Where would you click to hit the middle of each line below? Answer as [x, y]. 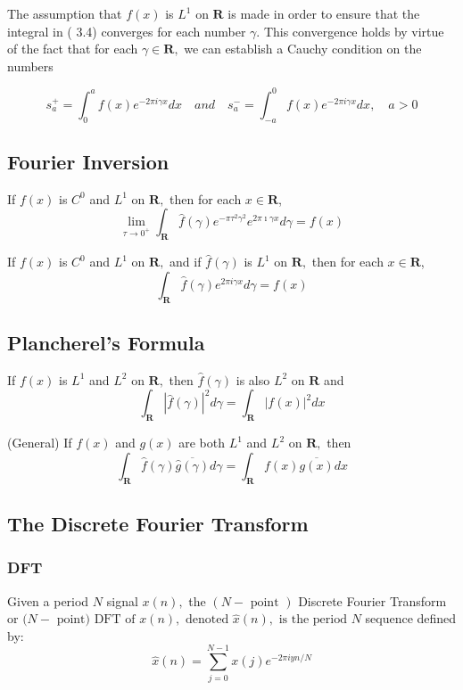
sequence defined [411, 618]
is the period [313, 620]
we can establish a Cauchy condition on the [303, 49]
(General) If [40, 443]
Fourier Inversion [88, 162]
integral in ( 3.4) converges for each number [127, 31]
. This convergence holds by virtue [350, 31]
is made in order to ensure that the [324, 13]
